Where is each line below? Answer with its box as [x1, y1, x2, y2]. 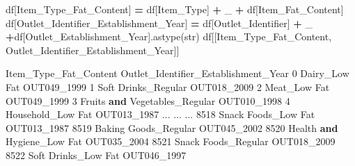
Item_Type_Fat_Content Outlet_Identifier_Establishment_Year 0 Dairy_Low [6, 66, 349, 81]
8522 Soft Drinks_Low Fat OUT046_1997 [6, 147, 187, 162]
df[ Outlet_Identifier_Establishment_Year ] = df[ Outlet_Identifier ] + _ [6, 15, 313, 30]
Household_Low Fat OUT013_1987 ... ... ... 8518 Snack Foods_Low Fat [6, 107, 315, 122]
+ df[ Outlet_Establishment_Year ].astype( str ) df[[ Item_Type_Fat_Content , [6, 29, 332, 44]
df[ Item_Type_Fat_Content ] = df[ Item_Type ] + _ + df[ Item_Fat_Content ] [6, 2, 344, 16]
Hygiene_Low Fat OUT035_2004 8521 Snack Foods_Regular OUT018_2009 [6, 134, 336, 149]
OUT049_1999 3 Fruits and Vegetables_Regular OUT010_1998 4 [6, 93, 290, 108]
